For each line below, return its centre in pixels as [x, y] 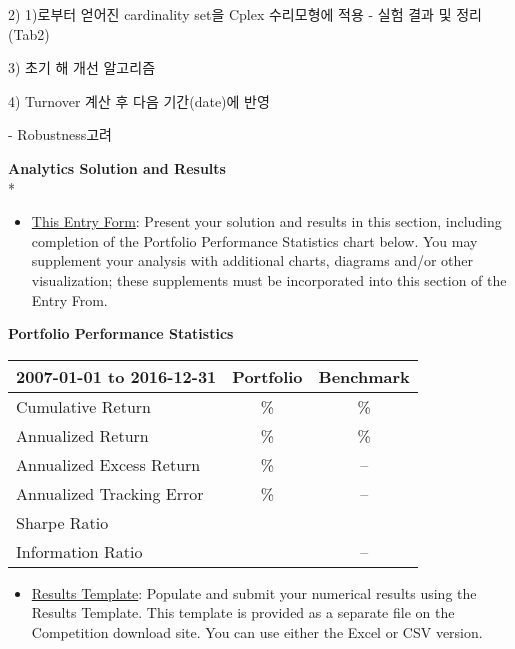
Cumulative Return [83, 406]
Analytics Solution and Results [117, 167]
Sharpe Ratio [62, 522]
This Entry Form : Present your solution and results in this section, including [266, 221]
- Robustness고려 [60, 134]
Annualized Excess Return [108, 464]
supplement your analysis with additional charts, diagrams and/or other [252, 260]
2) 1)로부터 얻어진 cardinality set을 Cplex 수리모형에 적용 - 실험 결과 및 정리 [245, 14]
